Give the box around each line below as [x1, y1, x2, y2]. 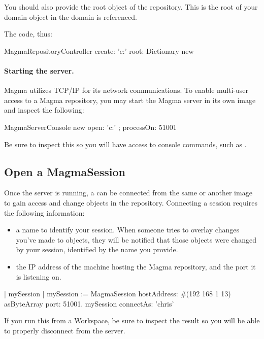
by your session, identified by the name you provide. [16, 244, 178, 255]
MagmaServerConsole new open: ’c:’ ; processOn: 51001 [4, 121, 177, 132]
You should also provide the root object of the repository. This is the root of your [4, 2, 258, 12]
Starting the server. [4, 65, 74, 76]
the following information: [4, 207, 85, 218]
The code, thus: [4, 28, 52, 39]
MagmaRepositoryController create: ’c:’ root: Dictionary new [4, 45, 194, 56]
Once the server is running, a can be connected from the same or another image [4, 187, 252, 198]
